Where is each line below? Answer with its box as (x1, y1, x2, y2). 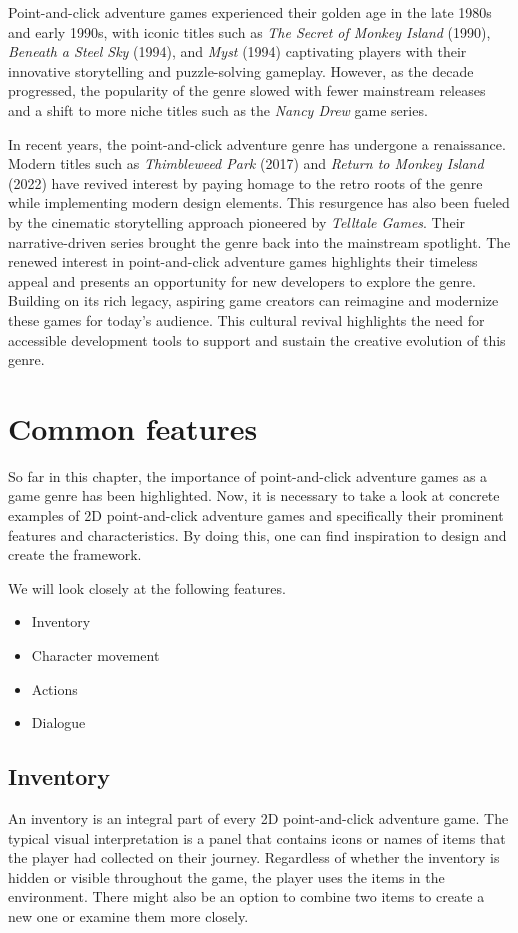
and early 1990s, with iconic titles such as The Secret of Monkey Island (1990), (8, 21, 491, 42)
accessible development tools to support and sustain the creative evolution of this (8, 329, 506, 350)
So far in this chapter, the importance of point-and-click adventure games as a (8, 465, 488, 486)
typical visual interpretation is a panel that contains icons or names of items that (8, 827, 506, 848)
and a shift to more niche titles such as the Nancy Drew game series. (8, 99, 428, 120)
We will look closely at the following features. (8, 577, 286, 598)
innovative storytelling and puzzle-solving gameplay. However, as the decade (8, 60, 474, 81)
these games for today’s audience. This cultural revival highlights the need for (8, 309, 485, 330)
